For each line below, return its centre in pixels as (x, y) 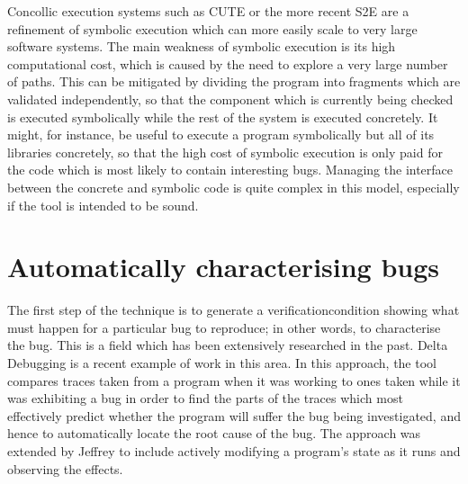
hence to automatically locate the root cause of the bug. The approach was (214, 433)
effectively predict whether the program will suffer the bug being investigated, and (234, 415)
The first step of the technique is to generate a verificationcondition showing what (234, 310)
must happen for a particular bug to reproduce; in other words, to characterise (224, 327)
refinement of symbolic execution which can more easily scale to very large (212, 28)
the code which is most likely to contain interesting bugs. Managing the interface (230, 170)
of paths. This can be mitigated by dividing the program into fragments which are (234, 81)
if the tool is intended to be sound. (103, 205)
